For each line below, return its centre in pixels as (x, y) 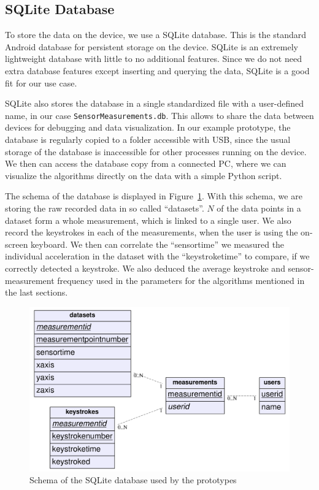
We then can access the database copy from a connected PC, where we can (146, 163)
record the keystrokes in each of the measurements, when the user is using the (152, 232)
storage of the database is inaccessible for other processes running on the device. (156, 151)
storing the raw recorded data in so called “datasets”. (105, 208)
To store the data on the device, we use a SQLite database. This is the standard (156, 35)
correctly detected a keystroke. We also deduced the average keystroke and (145, 268)
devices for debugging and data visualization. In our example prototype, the (148, 127)
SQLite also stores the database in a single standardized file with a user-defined (154, 103)
